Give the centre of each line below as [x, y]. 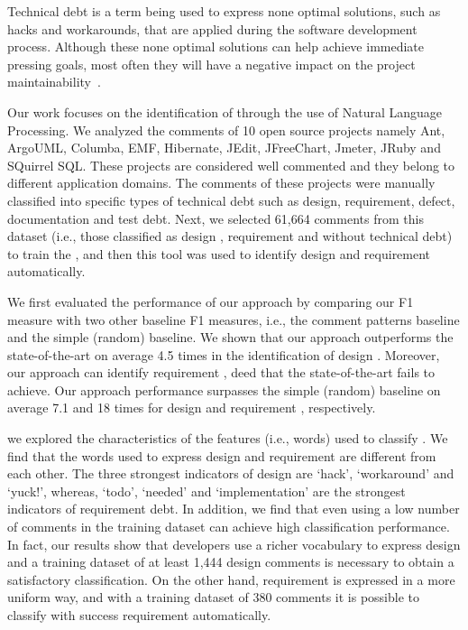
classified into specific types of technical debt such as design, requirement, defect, [231, 200]
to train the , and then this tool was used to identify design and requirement [219, 253]
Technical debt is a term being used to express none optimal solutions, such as [224, 11]
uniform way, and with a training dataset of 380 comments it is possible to [214, 597]
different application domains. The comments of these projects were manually [221, 183]
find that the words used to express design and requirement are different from [222, 455]
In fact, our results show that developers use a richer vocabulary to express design [234, 544]
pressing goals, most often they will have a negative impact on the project [211, 64]
